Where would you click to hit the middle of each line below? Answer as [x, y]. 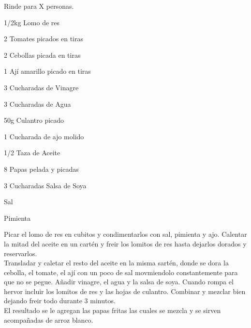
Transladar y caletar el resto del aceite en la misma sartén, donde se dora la [116, 263]
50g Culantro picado [34, 120]
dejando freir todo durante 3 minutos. [60, 301]
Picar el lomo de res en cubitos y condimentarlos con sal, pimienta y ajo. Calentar [125, 234]
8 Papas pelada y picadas [41, 169]
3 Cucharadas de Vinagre [41, 87]
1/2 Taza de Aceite [32, 153]
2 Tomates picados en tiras [44, 39]
